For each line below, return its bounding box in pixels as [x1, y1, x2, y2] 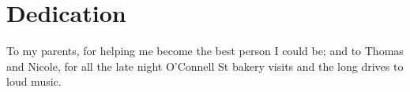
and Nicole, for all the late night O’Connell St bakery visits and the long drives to [6, 57, 404, 74]
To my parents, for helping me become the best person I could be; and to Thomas [6, 42, 404, 59]
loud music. [6, 73, 62, 90]
